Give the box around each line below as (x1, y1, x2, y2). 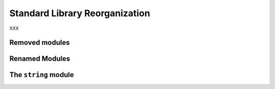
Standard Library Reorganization (9, 8, 150, 19)
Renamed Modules (9, 55, 70, 63)
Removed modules (9, 38, 70, 47)
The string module (9, 71, 74, 79)
